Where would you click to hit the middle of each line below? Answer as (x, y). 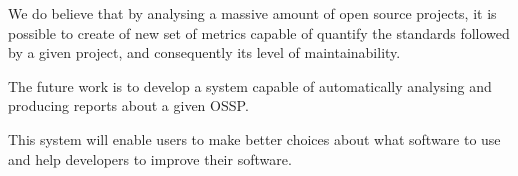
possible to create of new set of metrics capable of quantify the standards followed (259, 32)
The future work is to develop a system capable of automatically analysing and (250, 85)
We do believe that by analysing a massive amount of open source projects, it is (252, 13)
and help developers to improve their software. (150, 158)
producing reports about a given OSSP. (128, 105)
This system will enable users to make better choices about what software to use (254, 138)
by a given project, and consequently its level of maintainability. (204, 52)
